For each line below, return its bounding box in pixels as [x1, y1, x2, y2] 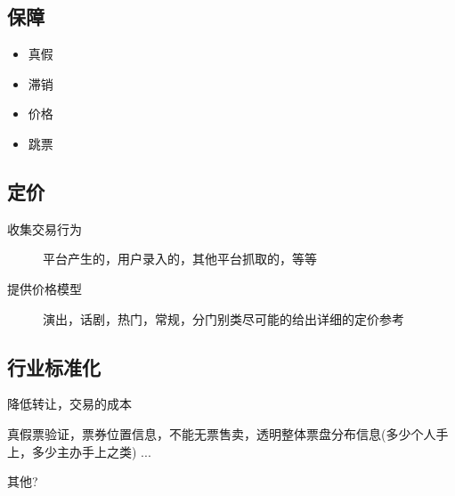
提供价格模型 [7, 279, 82, 297]
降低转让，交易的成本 [7, 394, 132, 413]
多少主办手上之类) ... [31, 442, 151, 460]
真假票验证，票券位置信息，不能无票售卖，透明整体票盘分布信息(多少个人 [7, 424, 436, 443]
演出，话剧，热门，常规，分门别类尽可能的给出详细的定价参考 [43, 309, 404, 328]
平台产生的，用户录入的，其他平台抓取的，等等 [43, 249, 317, 268]
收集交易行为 [7, 219, 82, 238]
